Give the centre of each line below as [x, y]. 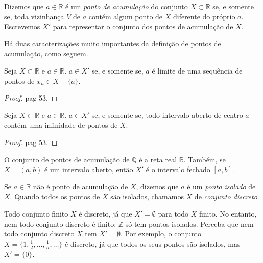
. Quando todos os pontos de [55, 196]
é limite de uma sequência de [197, 70]
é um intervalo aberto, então [89, 169]
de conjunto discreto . [227, 196]
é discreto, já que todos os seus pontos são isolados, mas [153, 243]
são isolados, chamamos [147, 196]
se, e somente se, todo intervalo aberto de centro [167, 115]
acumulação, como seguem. [46, 53]
